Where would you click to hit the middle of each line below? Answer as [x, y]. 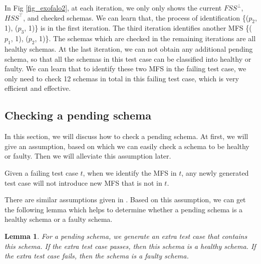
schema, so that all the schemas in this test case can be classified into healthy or [128, 58]
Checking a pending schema [78, 115]
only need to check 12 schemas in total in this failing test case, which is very [122, 78]
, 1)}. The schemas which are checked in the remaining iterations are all [145, 38]
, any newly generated [215, 172]
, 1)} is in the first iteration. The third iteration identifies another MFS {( [138, 28]
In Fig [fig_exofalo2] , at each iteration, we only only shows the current [113, 8]
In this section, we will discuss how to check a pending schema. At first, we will [126, 136]
